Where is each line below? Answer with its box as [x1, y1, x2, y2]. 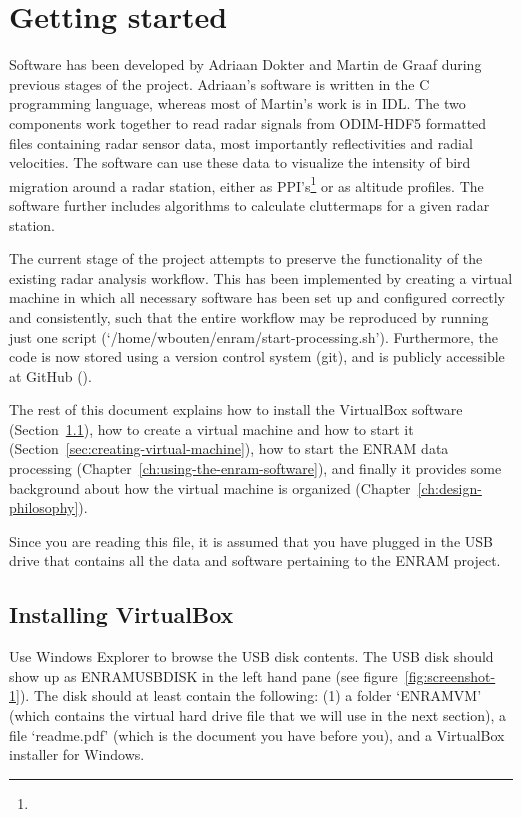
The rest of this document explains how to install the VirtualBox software [9, 399, 463, 420]
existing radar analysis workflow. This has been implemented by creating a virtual [9, 267, 513, 288]
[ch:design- [417, 477, 482, 498]
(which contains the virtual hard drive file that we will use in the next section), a [9, 705, 506, 726]
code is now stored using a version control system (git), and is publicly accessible [9, 346, 505, 367]
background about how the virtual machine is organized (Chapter [9, 477, 411, 498]
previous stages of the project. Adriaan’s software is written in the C [9, 73, 430, 94]
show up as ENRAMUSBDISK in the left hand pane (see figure [9, 665, 398, 686]
